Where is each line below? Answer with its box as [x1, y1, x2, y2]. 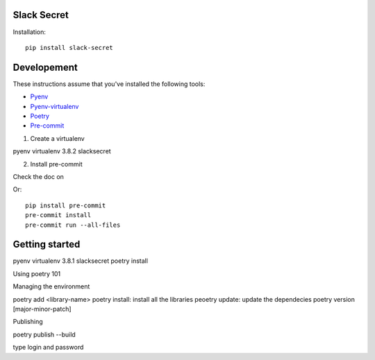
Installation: [12, 28, 47, 36]
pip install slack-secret [25, 44, 114, 51]
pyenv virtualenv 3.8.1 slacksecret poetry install [12, 257, 149, 265]
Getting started [12, 239, 81, 250]
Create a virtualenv [30, 134, 85, 142]
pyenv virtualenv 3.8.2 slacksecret [12, 147, 111, 155]
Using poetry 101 [12, 269, 61, 277]
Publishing [12, 318, 43, 326]
